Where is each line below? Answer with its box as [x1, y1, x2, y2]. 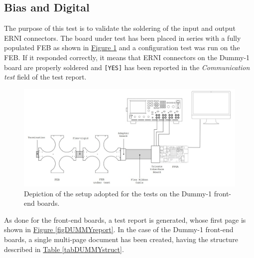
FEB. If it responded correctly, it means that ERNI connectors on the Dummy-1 [4, 52, 250, 62]
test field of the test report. [4, 72, 87, 82]
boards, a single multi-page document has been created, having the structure [4, 234, 238, 245]
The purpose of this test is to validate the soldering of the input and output [4, 23, 236, 33]
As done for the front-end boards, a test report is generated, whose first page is [4, 214, 246, 225]
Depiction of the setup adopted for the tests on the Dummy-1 [24, 188, 212, 198]
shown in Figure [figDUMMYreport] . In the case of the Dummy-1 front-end [4, 224, 234, 235]
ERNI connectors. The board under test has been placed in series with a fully [4, 32, 241, 43]
